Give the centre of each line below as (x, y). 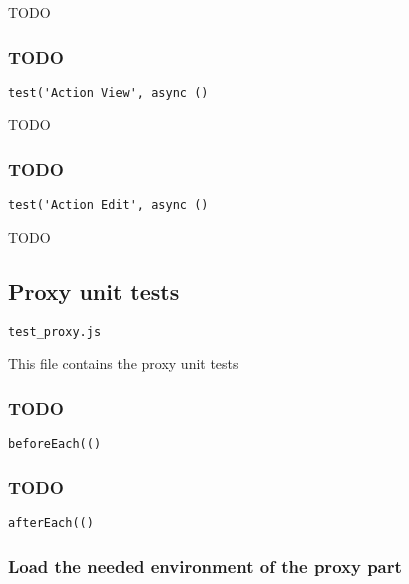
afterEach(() (51, 523)
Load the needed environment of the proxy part (205, 565)
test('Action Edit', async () (108, 205)
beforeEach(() (55, 444)
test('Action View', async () (108, 92)
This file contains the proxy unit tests (123, 363)
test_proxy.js (55, 331)
